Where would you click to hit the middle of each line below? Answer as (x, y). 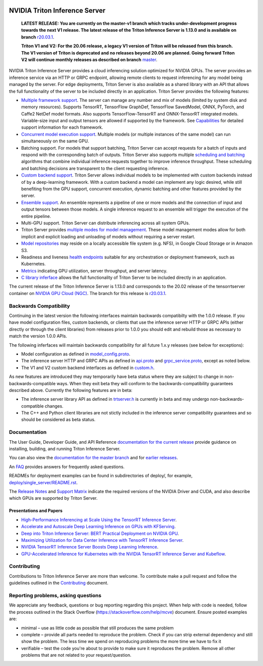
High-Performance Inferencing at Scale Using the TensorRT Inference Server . (99, 520)
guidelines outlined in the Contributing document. (59, 583)
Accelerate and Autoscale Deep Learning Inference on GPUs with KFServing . (98, 527)
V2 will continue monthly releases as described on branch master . (89, 59)
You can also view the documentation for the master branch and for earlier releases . (94, 458)
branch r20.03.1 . (38, 37)
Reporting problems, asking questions (55, 595)
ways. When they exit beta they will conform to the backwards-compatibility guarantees (145, 383)
